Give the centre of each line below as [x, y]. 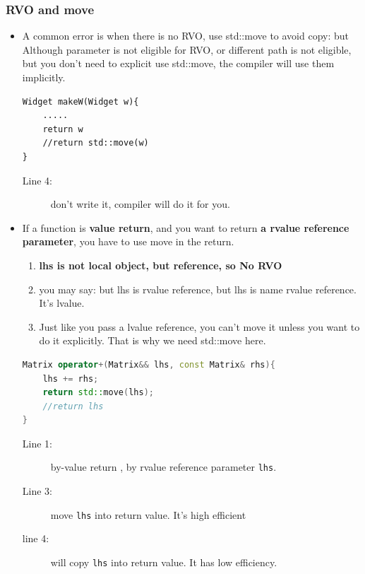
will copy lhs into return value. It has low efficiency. [164, 562]
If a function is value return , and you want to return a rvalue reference [186, 227]
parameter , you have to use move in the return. [128, 241]
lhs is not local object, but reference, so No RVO [161, 265]
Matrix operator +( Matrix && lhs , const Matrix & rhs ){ [149, 364]
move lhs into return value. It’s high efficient [148, 514]
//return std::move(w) [96, 143]
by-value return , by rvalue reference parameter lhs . [163, 467]
